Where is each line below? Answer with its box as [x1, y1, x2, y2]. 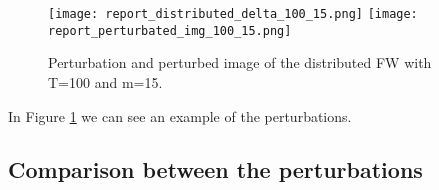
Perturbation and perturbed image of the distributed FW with [48, 52, 432, 73]
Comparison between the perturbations [8, 154, 423, 185]
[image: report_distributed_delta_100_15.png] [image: [48, 7, 418, 21]
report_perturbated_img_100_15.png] [48, 23, 292, 38]
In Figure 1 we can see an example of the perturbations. [8, 105, 352, 126]
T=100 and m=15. [48, 71, 163, 92]
